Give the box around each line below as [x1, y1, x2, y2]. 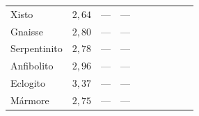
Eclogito [10, 76, 45, 90]
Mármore [10, 92, 49, 107]
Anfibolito [10, 58, 54, 73]
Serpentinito [10, 41, 63, 56]
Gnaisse [10, 24, 43, 38]
